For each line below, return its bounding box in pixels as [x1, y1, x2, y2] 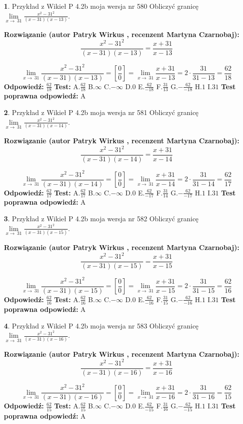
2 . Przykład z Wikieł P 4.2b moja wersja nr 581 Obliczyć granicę [4, 107, 199, 117]
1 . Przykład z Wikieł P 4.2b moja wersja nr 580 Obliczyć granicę [4, 1, 199, 11]
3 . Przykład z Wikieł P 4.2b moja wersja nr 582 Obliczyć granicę [4, 213, 199, 224]
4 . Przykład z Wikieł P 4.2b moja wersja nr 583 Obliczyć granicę [4, 320, 199, 330]
